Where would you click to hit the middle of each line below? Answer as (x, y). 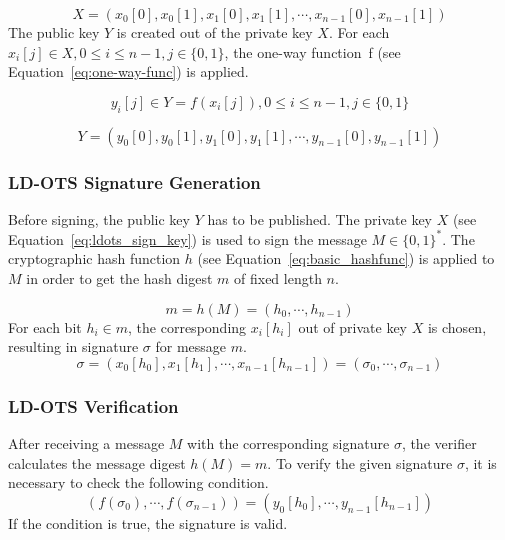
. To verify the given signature (360, 462)
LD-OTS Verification (93, 405)
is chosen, (457, 326)
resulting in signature (73, 346)
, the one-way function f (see (312, 51)
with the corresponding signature (288, 443)
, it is (480, 462)
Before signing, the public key (99, 218)
